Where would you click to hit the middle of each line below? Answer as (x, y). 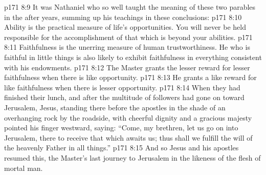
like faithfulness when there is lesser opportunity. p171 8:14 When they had (122, 87)
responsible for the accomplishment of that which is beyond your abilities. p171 (128, 37)
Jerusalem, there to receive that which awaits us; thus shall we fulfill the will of (128, 137)
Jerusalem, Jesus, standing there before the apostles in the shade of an (115, 107)
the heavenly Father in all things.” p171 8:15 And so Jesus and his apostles (121, 148)
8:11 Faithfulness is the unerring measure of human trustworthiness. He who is (127, 47)
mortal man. (24, 168)
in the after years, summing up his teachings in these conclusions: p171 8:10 (123, 17)
